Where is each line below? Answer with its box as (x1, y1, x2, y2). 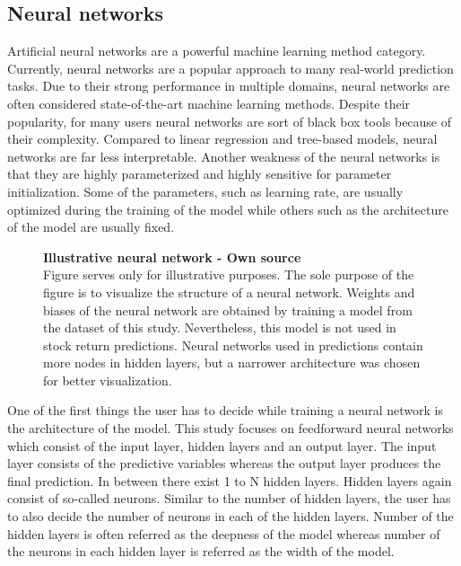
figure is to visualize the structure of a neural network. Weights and (43, 282, 415, 301)
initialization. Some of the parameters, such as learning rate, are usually (7, 181, 404, 200)
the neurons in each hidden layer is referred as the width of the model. (7, 542, 395, 561)
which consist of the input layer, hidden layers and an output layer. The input (7, 436, 437, 455)
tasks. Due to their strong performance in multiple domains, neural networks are (7, 76, 450, 95)
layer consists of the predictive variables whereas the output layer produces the (7, 454, 441, 473)
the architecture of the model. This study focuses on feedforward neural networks (7, 419, 454, 438)
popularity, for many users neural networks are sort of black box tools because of (7, 111, 452, 130)
